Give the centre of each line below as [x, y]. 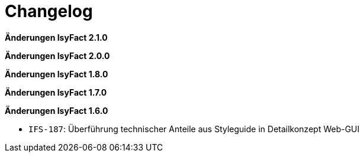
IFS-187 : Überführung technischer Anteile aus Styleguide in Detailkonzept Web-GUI [194, 129]
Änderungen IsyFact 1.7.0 [56, 92]
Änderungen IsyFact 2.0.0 [57, 55]
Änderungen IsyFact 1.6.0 [57, 110]
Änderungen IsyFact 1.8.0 [57, 74]
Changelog [49, 11]
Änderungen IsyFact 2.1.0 [56, 37]
